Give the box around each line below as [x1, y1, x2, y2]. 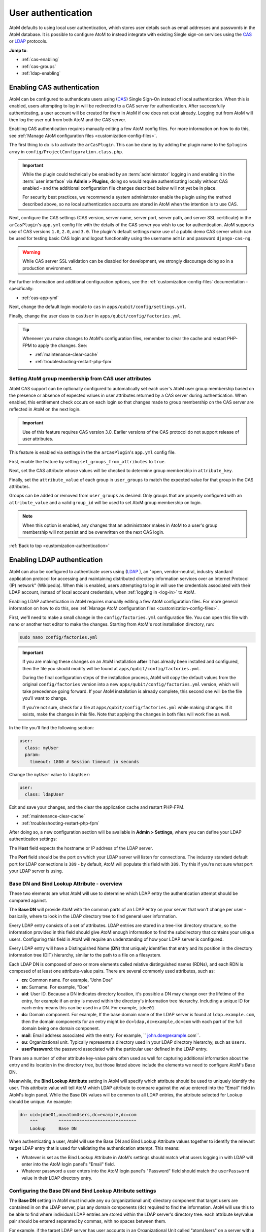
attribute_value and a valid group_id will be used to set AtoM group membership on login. [9, 499, 202, 505]
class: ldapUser [25, 791, 64, 797]
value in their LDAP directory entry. [21, 1175, 93, 1181]
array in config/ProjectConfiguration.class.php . [9, 148, 123, 155]
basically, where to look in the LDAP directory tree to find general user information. [9, 913, 177, 919]
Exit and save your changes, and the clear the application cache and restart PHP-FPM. [9, 804, 185, 810]
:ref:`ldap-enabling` [21, 70, 61, 76]
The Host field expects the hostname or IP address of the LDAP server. [9, 845, 154, 851]
